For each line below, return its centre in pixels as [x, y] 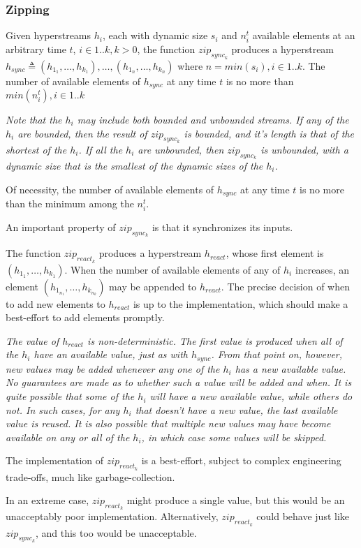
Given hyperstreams [49, 35]
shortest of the [36, 149]
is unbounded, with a [304, 149]
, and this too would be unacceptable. [116, 532]
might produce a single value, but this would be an [236, 500]
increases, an [322, 269]
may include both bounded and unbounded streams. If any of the [213, 120]
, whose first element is [275, 253]
